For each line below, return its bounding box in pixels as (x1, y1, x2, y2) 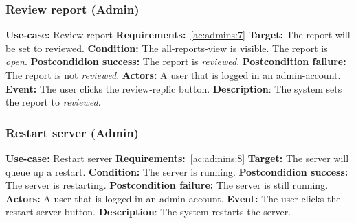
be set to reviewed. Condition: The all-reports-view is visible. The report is (5, 40, 328, 55)
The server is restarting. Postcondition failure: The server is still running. (5, 178, 329, 192)
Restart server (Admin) (5, 124, 139, 141)
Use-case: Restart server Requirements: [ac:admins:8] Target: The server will (5, 151, 349, 165)
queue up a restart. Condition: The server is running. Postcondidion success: (5, 164, 348, 178)
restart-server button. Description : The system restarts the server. (5, 204, 291, 219)
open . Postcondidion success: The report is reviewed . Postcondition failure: (5, 54, 346, 69)
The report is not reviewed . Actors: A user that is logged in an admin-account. (5, 68, 341, 82)
